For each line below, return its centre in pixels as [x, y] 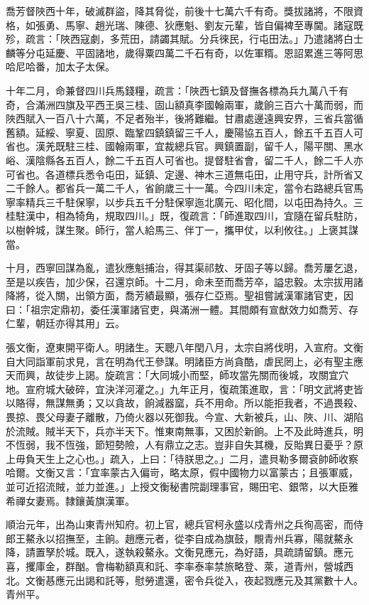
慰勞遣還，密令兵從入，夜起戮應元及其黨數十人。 [249, 580]
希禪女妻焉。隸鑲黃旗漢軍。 [70, 500]
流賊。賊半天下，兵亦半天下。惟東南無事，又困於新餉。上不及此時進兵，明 [189, 430]
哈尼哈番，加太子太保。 [60, 66]
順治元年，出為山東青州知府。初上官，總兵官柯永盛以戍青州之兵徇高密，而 [180, 524]
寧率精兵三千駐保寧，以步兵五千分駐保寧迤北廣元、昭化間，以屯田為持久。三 [184, 202]
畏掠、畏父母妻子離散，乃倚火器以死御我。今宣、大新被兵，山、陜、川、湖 [180, 417]
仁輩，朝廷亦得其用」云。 [65, 323]
